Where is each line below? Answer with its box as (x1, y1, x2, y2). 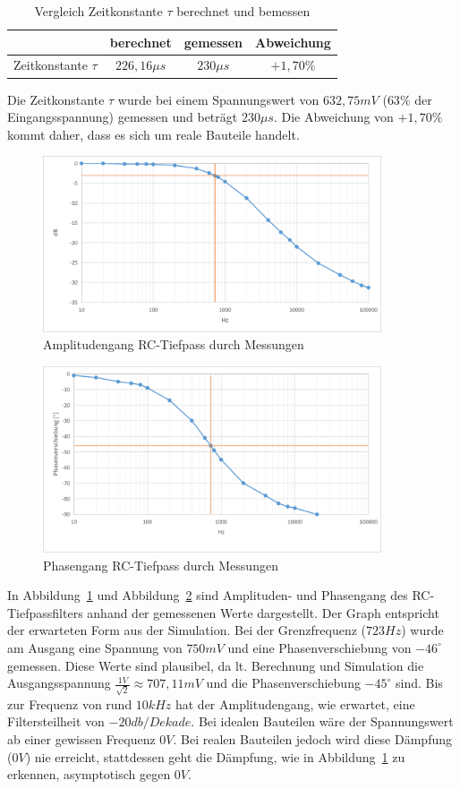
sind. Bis (395, 673, 443, 692)
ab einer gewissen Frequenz (7, 730, 156, 749)
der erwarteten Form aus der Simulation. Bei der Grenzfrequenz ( (7, 621, 367, 639)
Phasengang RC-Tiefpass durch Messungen (43, 555, 278, 574)
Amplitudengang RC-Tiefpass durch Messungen (43, 335, 304, 354)
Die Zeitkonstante (7, 90, 105, 108)
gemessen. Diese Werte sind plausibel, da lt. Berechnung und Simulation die (7, 656, 424, 674)
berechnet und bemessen (176, 2, 311, 20)
